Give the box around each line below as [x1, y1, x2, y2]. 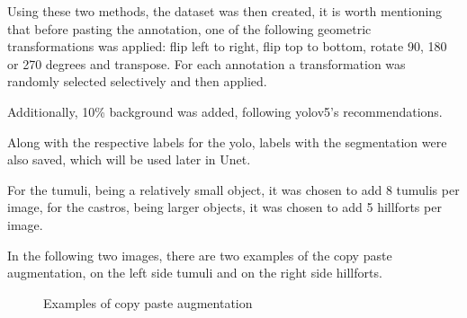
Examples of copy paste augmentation [43, 293, 253, 312]
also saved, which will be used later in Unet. [7, 150, 251, 169]
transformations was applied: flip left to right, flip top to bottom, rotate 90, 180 [7, 37, 447, 56]
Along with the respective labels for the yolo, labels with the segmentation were [7, 132, 447, 151]
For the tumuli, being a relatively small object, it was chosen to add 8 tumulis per [7, 180, 460, 199]
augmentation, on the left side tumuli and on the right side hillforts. [7, 263, 382, 282]
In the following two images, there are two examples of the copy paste [7, 245, 392, 264]
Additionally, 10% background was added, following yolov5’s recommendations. [7, 102, 443, 120]
